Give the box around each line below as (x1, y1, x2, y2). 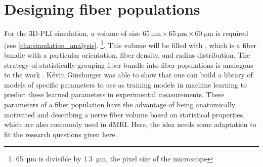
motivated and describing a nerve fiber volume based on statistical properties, (4, 109, 245, 119)
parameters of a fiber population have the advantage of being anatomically (4, 99, 236, 109)
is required (215, 28, 248, 38)
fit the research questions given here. (4, 129, 117, 139)
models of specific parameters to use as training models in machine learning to (4, 79, 247, 90)
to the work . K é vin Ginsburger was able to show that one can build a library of (4, 69, 253, 80)
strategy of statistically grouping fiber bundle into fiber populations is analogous (4, 59, 253, 70)
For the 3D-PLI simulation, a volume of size (4, 28, 141, 38)
